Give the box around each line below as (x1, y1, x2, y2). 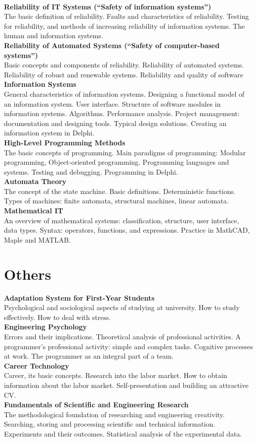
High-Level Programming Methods (4, 137, 126, 147)
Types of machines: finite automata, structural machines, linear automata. (4, 195, 229, 206)
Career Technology (4, 360, 69, 371)
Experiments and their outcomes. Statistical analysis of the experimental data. (4, 428, 242, 439)
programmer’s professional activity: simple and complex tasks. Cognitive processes (4, 341, 253, 351)
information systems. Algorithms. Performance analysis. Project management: (4, 108, 240, 119)
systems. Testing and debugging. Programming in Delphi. (4, 166, 178, 177)
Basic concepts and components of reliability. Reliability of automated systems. (4, 60, 244, 70)
